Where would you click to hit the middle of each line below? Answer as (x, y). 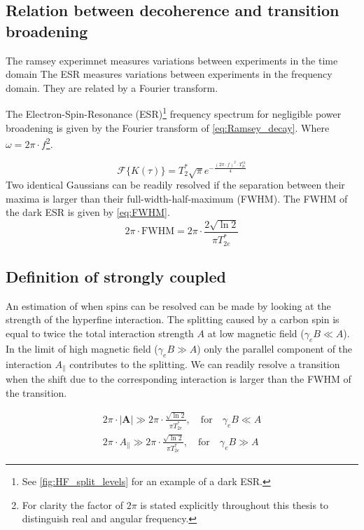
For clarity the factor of (73, 504)
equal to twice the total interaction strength (100, 333)
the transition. (36, 392)
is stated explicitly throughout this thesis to (234, 504)
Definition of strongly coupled (116, 277)
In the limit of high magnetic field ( (82, 348)
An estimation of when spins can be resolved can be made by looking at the (168, 305)
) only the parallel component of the (275, 348)
